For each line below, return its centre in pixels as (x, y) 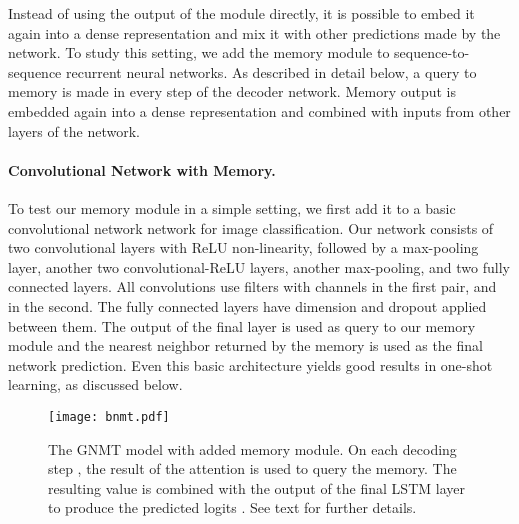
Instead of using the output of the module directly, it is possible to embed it (241, 13)
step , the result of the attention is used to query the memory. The (252, 468)
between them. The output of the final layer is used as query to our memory (242, 325)
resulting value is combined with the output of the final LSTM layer (256, 487)
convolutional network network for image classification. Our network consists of (251, 227)
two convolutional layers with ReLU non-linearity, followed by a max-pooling (243, 247)
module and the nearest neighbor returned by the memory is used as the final (245, 345)
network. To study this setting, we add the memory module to (199, 52)
